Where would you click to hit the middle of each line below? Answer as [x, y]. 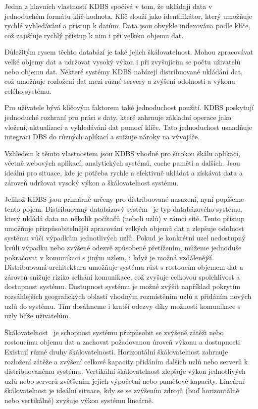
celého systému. [28, 90]
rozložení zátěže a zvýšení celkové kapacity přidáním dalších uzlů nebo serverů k [126, 361]
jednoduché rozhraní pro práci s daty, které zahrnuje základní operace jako [118, 117]
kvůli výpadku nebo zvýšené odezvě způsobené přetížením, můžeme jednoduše [123, 248]
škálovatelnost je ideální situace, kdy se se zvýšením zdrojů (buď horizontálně [122, 390]
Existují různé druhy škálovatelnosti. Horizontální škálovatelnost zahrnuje [116, 351]
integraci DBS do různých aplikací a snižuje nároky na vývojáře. [102, 137]
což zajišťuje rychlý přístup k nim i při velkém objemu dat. [94, 35]
